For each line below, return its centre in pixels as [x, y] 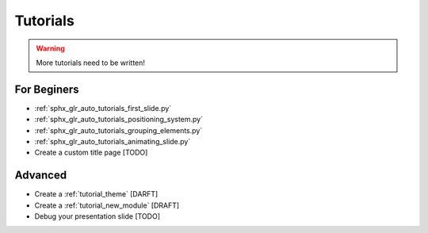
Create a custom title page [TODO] [91, 153]
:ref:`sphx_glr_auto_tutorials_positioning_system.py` [119, 120]
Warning [50, 48]
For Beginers [47, 89]
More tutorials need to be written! [91, 63]
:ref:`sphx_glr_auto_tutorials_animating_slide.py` [113, 142]
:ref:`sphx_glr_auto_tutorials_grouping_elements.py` [118, 130]
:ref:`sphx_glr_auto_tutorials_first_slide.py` [103, 108]
